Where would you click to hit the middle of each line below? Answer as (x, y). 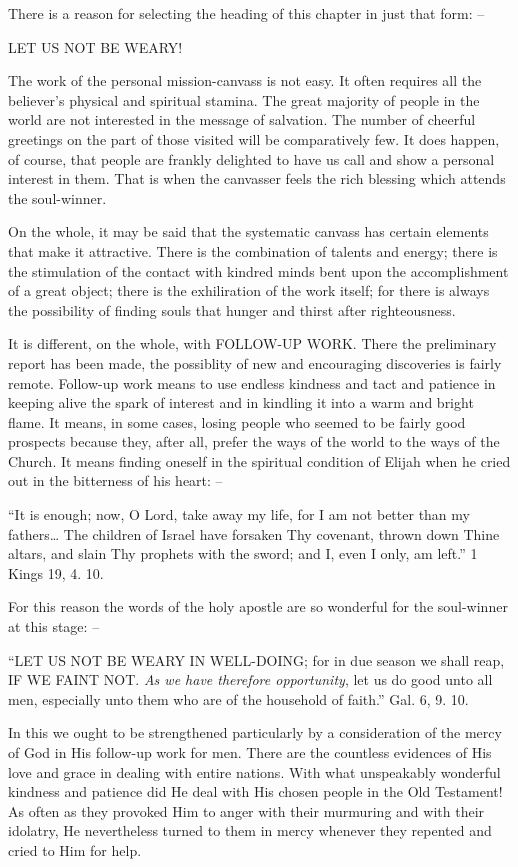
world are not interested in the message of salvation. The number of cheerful (242, 119)
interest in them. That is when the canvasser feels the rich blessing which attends (257, 178)
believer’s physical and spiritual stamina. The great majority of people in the (244, 99)
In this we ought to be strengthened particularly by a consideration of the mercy (255, 732)
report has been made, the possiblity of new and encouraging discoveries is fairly (255, 362)
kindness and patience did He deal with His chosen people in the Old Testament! (255, 791)
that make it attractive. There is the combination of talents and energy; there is (253, 250)
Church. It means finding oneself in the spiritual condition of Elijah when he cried (259, 460)
